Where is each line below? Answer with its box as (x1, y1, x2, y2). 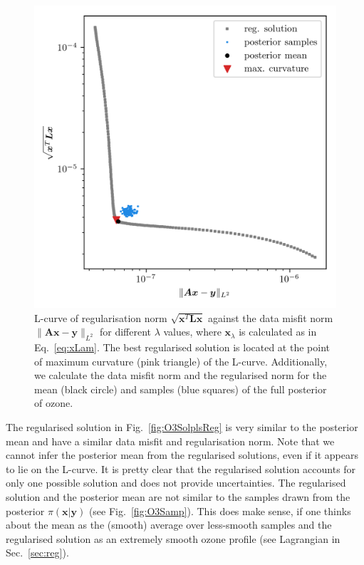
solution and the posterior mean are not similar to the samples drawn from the (6, 489, 350, 504)
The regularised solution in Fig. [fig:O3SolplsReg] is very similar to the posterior (6, 419, 358, 434)
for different (99, 324, 151, 339)
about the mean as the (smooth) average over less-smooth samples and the (6, 517, 332, 532)
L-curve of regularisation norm (34, 310, 167, 325)
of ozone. (34, 395, 73, 410)
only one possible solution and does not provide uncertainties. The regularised (6, 475, 346, 490)
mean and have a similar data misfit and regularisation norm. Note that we (6, 433, 335, 448)
